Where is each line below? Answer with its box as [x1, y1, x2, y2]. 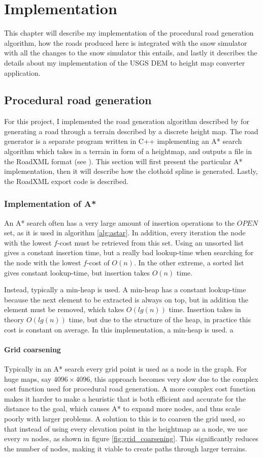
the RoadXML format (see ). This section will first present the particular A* [4, 156, 243, 166]
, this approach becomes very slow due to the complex [90, 373, 258, 384]
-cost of [86, 257, 110, 268]
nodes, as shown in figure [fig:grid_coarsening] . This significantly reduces [31, 433, 258, 444]
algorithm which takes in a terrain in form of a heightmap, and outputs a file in [4, 146, 252, 157]
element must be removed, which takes [4, 304, 124, 315]
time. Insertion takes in [169, 304, 241, 315]
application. [4, 67, 41, 78]
